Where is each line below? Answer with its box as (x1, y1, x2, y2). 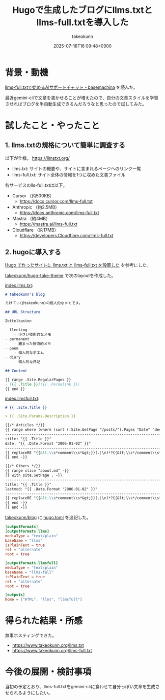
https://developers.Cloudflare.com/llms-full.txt (19, 232, 114, 238)
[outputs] (5, 593, 26, 597)
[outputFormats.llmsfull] (5, 560, 58, 566)
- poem (5, 346, 19, 350)
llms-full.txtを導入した (36, 17, 129, 28)
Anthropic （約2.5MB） (12, 204, 60, 210)
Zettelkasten (5, 318, 32, 323)
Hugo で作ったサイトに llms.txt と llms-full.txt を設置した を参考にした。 (5, 262, 151, 268)
